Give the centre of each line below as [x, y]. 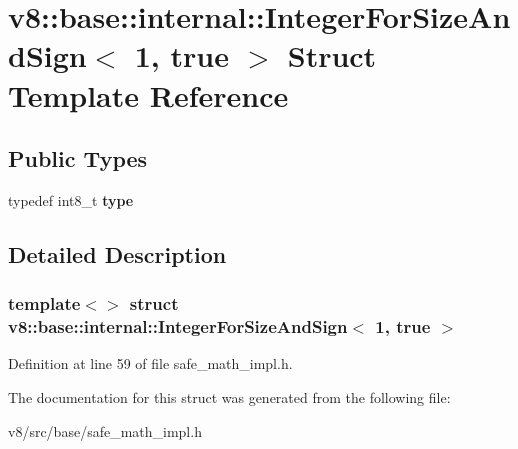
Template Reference [148, 94]
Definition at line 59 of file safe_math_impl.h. [150, 363]
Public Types [78, 158]
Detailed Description [117, 253]
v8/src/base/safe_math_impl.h [105, 430]
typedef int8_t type [71, 199]
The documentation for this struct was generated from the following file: [229, 397]
